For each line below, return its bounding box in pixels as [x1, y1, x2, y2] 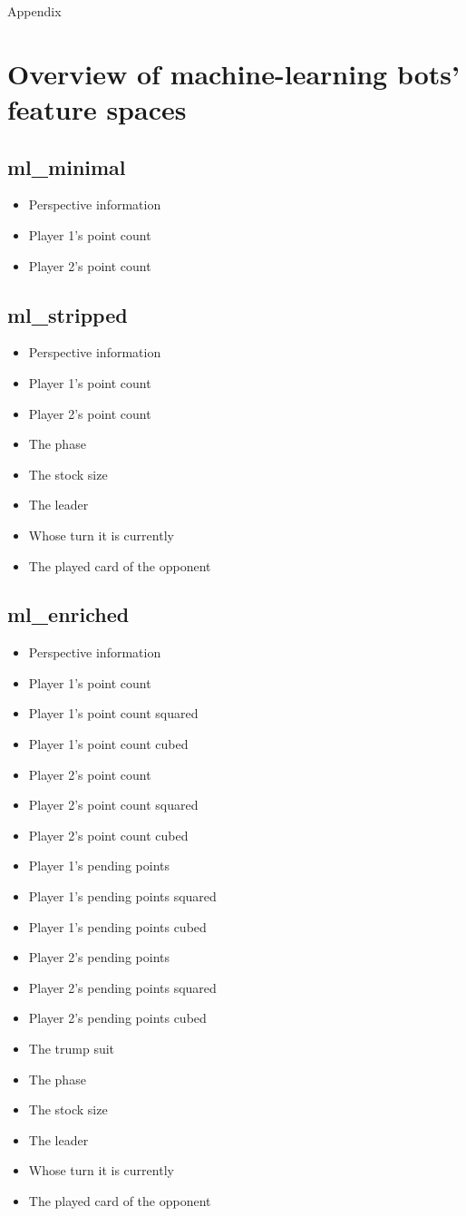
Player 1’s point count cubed [28, 734, 189, 754]
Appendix [7, 2, 62, 20]
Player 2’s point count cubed [28, 825, 189, 844]
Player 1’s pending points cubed [28, 917, 207, 936]
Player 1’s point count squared [28, 704, 199, 723]
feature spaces [7, 90, 187, 127]
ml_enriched [7, 600, 130, 628]
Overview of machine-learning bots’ [7, 54, 460, 92]
